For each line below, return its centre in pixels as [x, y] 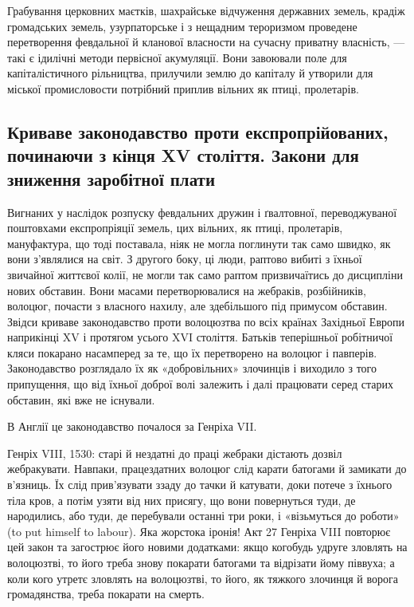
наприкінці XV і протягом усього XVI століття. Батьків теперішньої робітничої [200, 337]
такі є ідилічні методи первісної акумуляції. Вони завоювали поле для [177, 57]
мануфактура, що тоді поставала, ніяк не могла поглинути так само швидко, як [199, 243]
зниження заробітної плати [111, 178]
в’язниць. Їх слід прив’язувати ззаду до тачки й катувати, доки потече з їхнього [200, 485]
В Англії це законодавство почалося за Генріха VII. [132, 426]
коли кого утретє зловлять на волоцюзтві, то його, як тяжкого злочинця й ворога [203, 578]
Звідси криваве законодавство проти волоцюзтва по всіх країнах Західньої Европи [206, 321]
